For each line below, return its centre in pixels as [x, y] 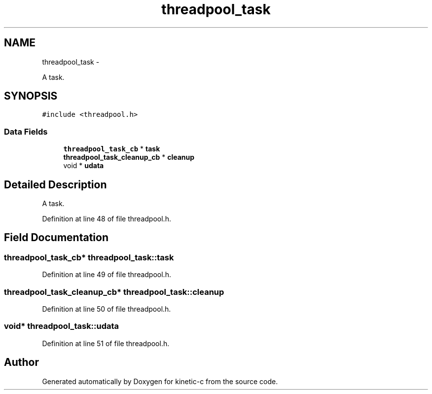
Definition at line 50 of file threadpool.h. [107, 309]
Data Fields [26, 131]
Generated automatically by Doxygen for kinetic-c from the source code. [160, 381]
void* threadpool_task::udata [62, 326]
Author [21, 362]
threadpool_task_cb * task [112, 149]
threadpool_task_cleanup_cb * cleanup [129, 157]
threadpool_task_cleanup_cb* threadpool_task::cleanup [114, 292]
